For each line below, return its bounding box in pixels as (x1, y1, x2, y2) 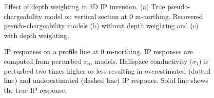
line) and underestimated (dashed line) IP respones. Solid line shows (4, 75, 208, 85)
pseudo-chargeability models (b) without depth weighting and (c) (4, 20, 199, 31)
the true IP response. (4, 84, 67, 95)
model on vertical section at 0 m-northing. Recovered (44, 11, 203, 21)
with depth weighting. (4, 30, 69, 40)
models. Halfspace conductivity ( (95, 56, 193, 66)
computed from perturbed (4, 56, 81, 66)
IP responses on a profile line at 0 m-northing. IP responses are (4, 46, 193, 57)
